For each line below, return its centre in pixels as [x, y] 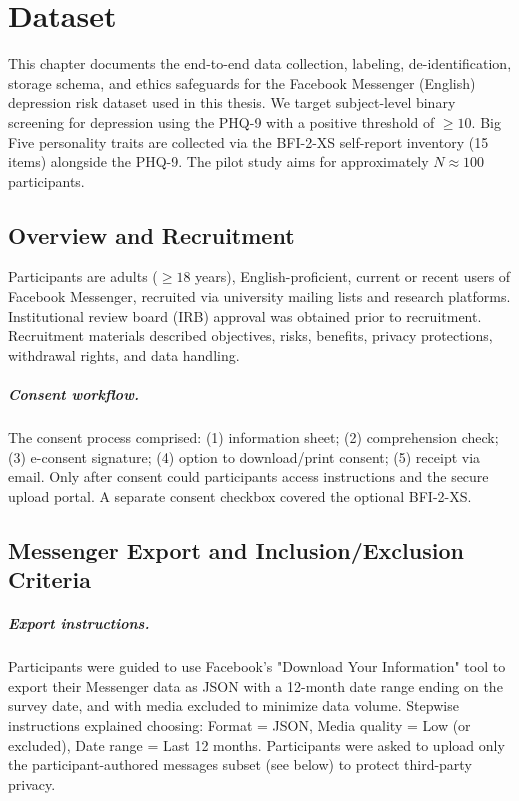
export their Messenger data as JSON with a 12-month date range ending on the [255, 685]
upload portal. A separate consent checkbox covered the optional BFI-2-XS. [240, 495]
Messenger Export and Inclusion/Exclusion [236, 549]
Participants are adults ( [83, 276]
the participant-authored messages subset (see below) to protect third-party [240, 764]
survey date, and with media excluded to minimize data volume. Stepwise [233, 705]
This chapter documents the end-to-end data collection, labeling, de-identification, [260, 63]
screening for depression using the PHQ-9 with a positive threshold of [221, 121]
